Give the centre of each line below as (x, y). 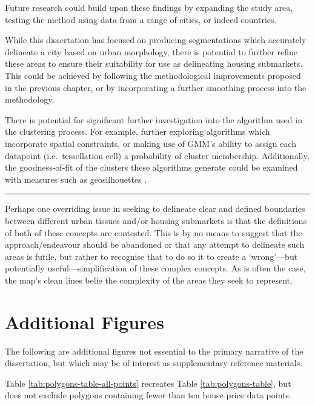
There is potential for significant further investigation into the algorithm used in (154, 119)
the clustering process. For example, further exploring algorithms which (138, 131)
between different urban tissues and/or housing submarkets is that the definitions (156, 220)
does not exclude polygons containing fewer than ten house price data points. (148, 395)
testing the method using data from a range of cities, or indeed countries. (141, 19)
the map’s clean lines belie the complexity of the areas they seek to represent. (149, 280)
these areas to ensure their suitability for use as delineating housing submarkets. (154, 63)
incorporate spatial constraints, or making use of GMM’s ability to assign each (151, 143)
